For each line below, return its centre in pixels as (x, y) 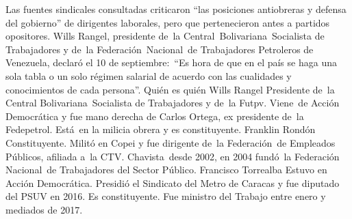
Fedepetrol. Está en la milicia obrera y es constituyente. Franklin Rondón (161, 129)
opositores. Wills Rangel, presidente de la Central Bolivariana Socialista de (165, 36)
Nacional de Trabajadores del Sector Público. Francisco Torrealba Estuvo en (166, 170)
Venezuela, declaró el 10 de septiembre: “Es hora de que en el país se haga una (171, 62)
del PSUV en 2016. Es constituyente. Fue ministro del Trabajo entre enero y (166, 196)
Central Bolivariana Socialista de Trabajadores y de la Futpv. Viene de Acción (173, 103)
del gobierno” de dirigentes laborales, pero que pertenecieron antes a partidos (168, 22)
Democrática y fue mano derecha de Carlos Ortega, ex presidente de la (155, 116)
